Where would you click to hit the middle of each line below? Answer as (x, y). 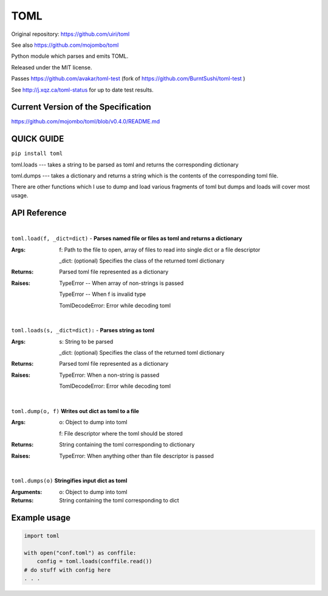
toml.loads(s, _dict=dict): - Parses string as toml (83, 331)
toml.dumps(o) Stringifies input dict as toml (69, 481)
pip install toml (37, 154)
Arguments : (27, 492)
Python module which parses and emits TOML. (70, 56)
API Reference (39, 213)
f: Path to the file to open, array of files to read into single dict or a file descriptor (160, 250)
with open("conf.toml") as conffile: (80, 553)
